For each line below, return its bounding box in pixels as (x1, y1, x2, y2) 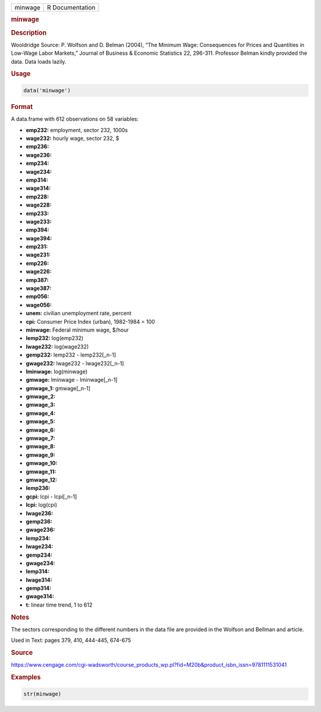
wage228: (26, 201, 52, 208)
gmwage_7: (26, 435, 55, 442)
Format (11, 102, 33, 111)
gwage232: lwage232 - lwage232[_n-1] (26, 360, 124, 367)
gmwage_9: (26, 451, 56, 458)
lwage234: (26, 543, 53, 550)
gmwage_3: (26, 401, 56, 408)
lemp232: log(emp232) (26, 335, 84, 342)
